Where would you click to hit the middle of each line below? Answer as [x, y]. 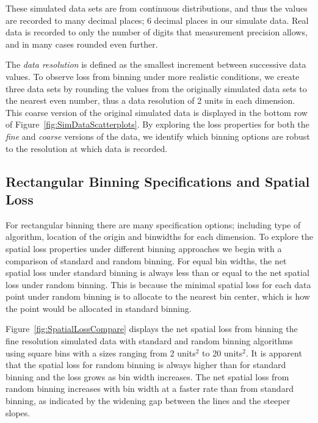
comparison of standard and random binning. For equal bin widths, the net [146, 260]
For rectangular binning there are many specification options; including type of [153, 224]
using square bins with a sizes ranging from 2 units [101, 352]
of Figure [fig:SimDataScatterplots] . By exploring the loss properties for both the [157, 124]
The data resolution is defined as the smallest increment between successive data [156, 64]
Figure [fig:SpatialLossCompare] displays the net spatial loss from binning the [152, 329]
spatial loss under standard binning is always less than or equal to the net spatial [157, 273]
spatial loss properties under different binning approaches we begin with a [144, 248]
